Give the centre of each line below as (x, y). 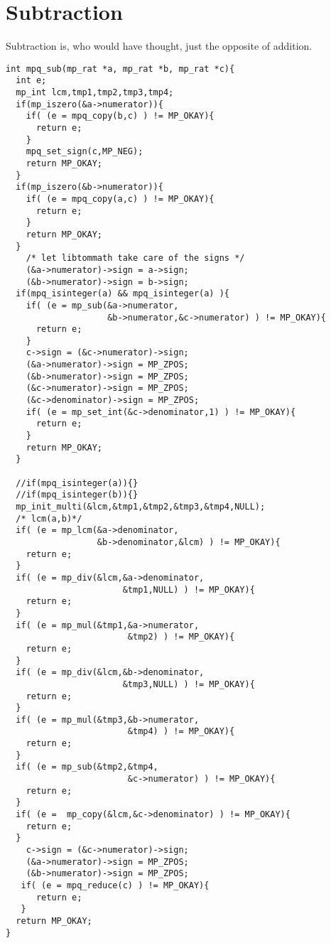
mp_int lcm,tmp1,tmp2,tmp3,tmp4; (95, 93)
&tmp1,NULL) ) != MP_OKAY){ (189, 589)
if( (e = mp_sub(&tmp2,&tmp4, (87, 767)
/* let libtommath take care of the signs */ (135, 258)
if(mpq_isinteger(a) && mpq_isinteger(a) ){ (123, 294)
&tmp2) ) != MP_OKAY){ (181, 637)
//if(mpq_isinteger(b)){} (77, 495)
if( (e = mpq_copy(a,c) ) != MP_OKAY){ (120, 199)
